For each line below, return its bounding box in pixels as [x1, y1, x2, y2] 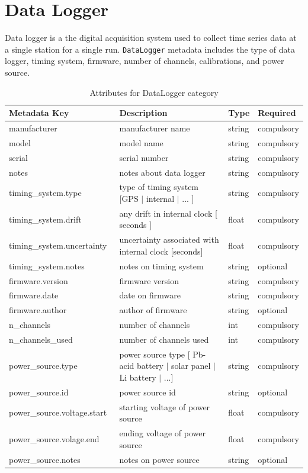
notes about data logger [119, 166, 206, 178]
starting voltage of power [119, 400, 210, 413]
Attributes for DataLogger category [89, 86, 219, 98]
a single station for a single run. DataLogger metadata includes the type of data [5, 43, 296, 55]
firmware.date [9, 289, 59, 301]
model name [119, 136, 163, 149]
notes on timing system [119, 259, 204, 272]
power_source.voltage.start [9, 406, 107, 419]
